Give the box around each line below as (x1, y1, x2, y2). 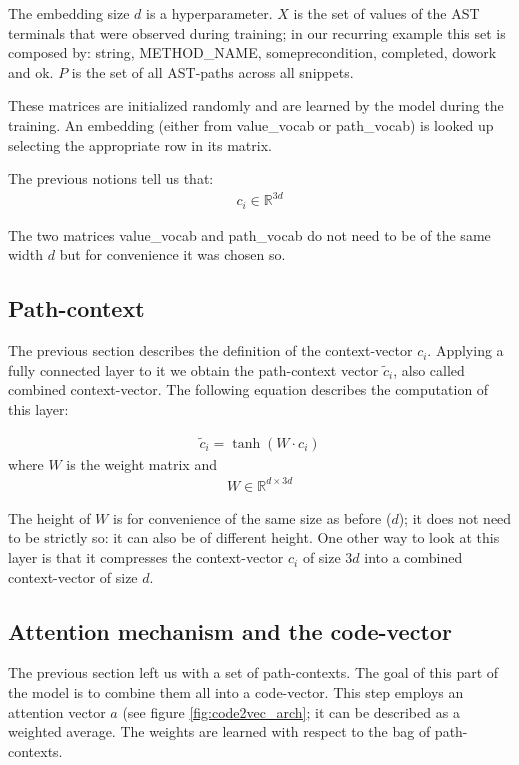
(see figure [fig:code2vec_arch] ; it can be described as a (122, 701, 460, 722)
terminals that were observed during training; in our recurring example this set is (8, 22, 506, 43)
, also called (393, 359, 465, 380)
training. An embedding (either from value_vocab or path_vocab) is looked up (8, 114, 494, 135)
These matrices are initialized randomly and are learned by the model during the (8, 95, 504, 116)
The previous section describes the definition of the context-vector (8, 340, 413, 361)
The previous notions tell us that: (8, 168, 214, 189)
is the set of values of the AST (293, 3, 480, 23)
